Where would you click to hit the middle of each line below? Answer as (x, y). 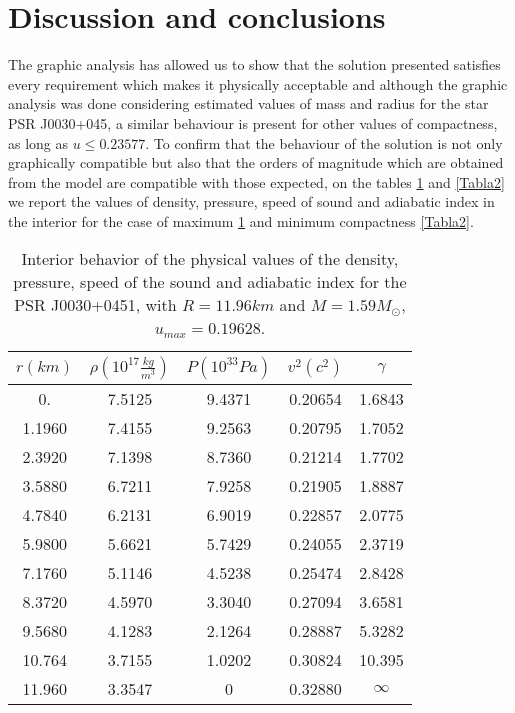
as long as (38, 142)
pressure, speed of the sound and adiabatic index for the (210, 282)
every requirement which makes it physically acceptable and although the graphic (258, 83)
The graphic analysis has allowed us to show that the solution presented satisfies (254, 64)
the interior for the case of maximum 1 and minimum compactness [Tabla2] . (241, 220)
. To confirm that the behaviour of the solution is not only (324, 142)
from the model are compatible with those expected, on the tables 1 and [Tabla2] (256, 181)
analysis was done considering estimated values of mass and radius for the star (248, 103)
